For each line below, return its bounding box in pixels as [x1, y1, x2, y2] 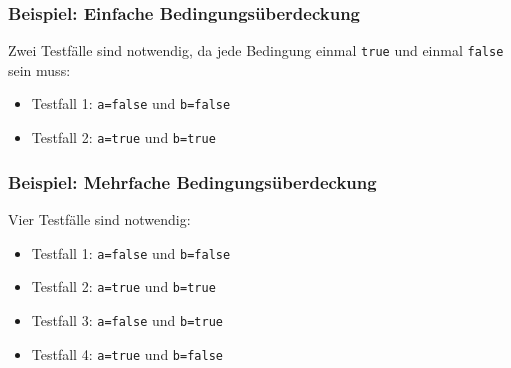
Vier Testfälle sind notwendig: [8, 209, 191, 229]
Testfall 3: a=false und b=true [31, 309, 223, 330]
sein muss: [8, 59, 71, 80]
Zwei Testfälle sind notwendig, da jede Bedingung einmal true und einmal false [8, 40, 504, 61]
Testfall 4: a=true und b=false [31, 343, 223, 364]
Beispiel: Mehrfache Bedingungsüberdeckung [8, 169, 377, 194]
